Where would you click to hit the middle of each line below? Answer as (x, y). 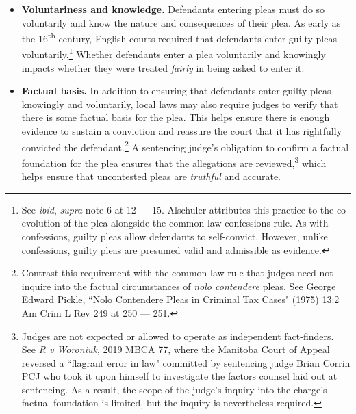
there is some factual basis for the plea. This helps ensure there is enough (176, 117)
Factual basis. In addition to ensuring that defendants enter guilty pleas (176, 91)
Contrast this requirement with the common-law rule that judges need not (177, 273)
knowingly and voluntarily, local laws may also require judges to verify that (180, 104)
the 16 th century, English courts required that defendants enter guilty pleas (179, 37)
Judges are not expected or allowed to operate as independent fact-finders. (178, 336)
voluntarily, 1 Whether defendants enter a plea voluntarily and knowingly (174, 53)
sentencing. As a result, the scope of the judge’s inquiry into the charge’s (174, 389)
